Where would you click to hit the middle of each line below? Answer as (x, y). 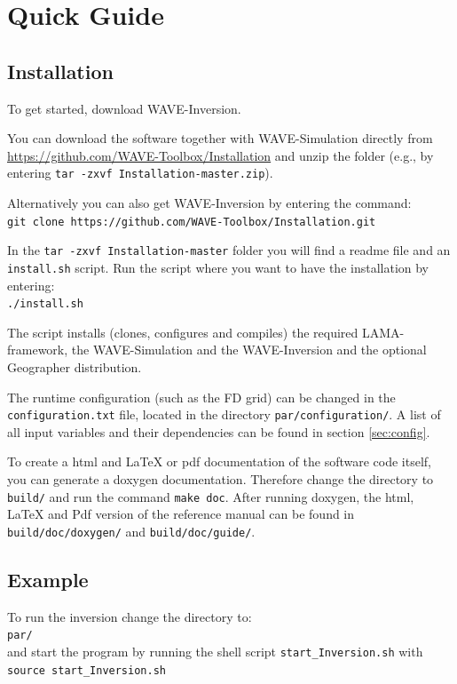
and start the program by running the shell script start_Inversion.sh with (215, 651)
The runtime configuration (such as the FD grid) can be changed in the (201, 397)
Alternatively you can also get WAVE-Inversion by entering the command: (209, 203)
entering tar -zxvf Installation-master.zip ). (140, 173)
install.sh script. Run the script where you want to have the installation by (218, 267)
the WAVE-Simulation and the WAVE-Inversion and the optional (249, 350)
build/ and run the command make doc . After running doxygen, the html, (211, 496)
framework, (38, 350)
